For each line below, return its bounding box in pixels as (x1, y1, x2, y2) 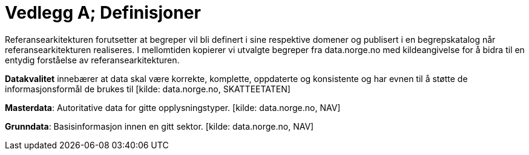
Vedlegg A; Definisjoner (5, 2, 201, 23)
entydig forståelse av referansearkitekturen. (5, 54, 180, 65)
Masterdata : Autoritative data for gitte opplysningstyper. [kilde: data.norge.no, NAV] (5, 102, 341, 113)
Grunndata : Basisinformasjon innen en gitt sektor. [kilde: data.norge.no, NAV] (5, 121, 314, 131)
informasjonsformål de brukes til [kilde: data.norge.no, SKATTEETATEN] (5, 83, 291, 94)
